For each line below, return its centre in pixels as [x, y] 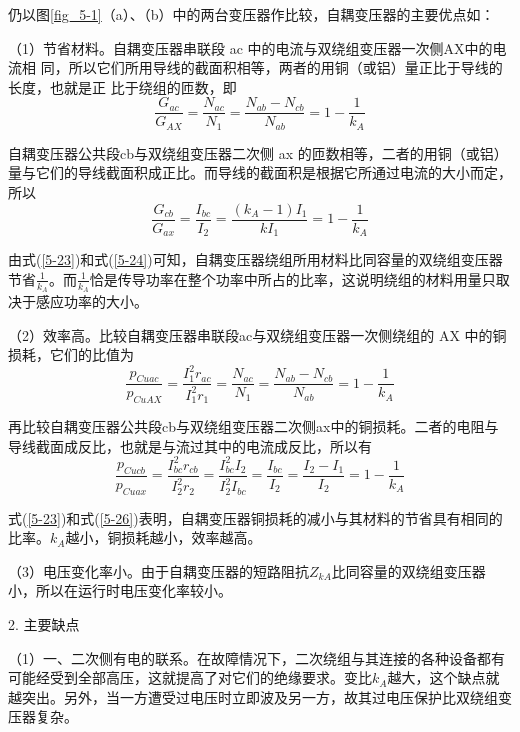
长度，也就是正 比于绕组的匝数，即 [122, 86]
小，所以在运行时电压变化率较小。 [120, 590]
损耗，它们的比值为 [71, 354]
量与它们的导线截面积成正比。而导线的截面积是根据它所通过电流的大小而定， [260, 172]
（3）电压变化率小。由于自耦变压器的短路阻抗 [158, 570]
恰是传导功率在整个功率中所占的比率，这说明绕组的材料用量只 [292, 278]
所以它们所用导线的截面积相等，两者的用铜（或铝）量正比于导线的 [285, 67]
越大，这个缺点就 [443, 677]
